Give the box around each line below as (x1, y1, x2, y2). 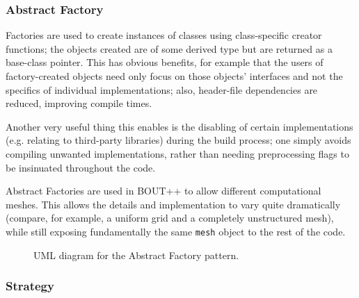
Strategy (6, 277, 54, 295)
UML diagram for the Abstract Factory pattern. (33, 247, 239, 262)
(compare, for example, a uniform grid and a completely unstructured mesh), (6, 210, 334, 225)
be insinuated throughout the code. (6, 160, 156, 174)
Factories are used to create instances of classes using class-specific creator (6, 28, 322, 42)
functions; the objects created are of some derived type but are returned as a (6, 41, 333, 56)
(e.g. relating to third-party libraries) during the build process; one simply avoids (6, 133, 351, 147)
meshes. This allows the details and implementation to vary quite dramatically (6, 197, 341, 211)
